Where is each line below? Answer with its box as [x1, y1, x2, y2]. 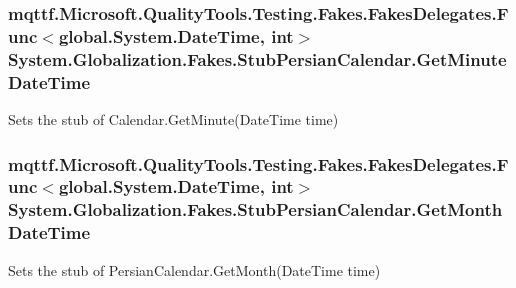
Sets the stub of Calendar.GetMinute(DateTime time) [8, 108, 339, 129]
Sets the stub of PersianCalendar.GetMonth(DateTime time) [8, 259, 381, 280]
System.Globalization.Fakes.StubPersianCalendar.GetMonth [8, 197, 503, 222]
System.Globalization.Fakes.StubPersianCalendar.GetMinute [8, 46, 507, 71]
